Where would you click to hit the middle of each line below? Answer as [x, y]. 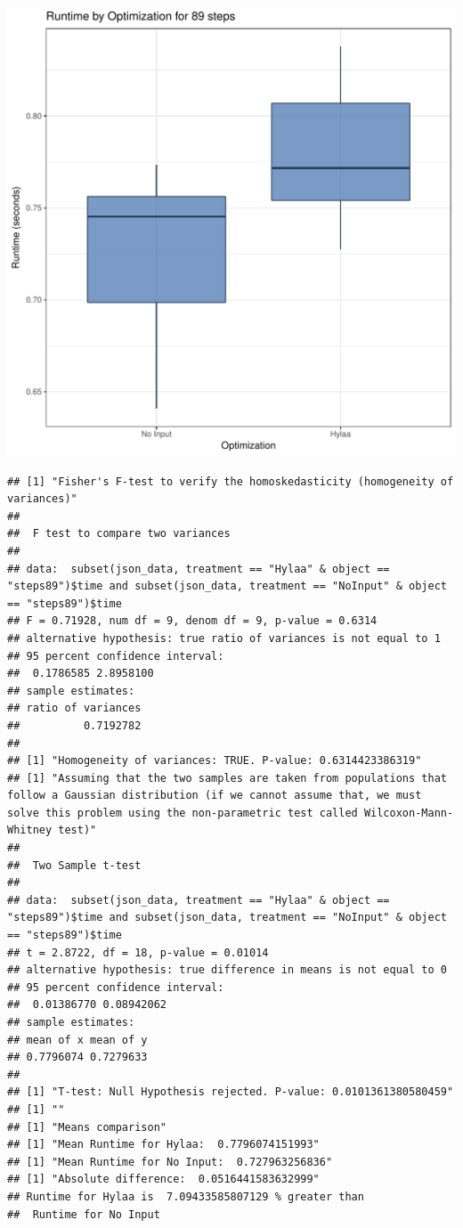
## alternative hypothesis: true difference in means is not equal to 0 [227, 970]
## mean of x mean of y [77, 1040]
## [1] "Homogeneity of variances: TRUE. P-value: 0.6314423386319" [215, 761]
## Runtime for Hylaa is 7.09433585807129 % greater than [186, 1196]
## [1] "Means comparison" [87, 1127]
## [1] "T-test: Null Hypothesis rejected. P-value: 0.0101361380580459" [231, 1092]
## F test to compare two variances [119, 534]
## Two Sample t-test [74, 865]
